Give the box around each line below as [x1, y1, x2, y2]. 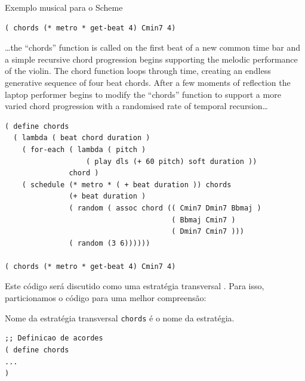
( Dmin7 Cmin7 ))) [171, 227, 244, 236]
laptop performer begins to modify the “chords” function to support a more [5, 88, 281, 100]
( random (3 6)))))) [69, 238, 150, 247]
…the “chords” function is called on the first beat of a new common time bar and [5, 41, 301, 54]
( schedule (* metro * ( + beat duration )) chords [21, 180, 232, 189]
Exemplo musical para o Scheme [5, 1, 123, 13]
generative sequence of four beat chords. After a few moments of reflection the [5, 76, 291, 88]
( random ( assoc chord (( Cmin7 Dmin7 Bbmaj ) [69, 203, 261, 212]
